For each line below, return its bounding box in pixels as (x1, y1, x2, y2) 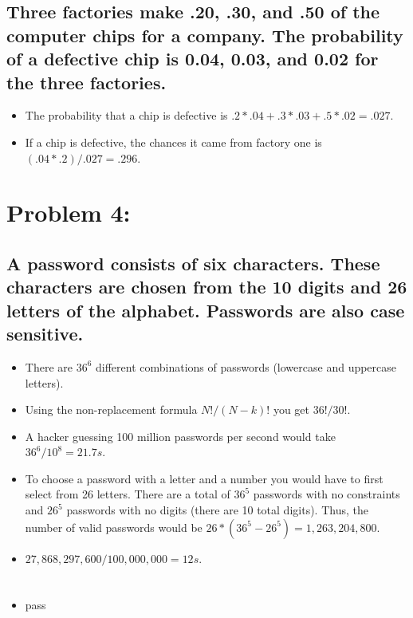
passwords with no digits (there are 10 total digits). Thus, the (66, 502, 368, 518)
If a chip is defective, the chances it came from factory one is (25, 133, 322, 150)
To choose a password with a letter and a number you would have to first (25, 470, 383, 486)
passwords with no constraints (253, 486, 400, 502)
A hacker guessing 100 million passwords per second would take (25, 427, 336, 444)
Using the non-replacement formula (25, 401, 198, 418)
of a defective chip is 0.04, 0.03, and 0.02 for (6, 46, 379, 71)
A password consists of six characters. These (6, 250, 380, 275)
